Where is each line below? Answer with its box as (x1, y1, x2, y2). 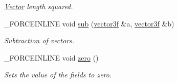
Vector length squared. (4, 1, 73, 11)
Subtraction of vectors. (4, 35, 75, 46)
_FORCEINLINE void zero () (4, 52, 99, 63)
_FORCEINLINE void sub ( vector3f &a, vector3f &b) (4, 18, 174, 29)
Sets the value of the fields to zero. (4, 69, 112, 80)
